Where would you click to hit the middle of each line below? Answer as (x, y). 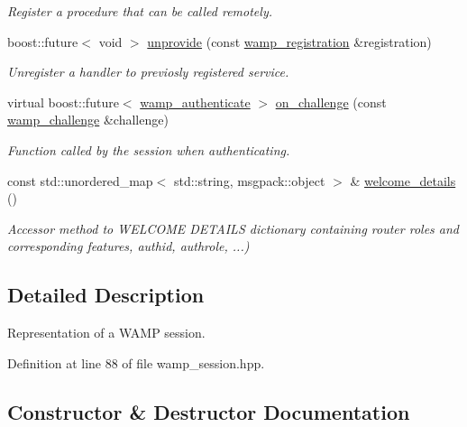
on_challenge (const (331, 102)
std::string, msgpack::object (249, 180)
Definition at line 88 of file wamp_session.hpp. (136, 362)
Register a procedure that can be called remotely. (140, 11)
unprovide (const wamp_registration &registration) (289, 41)
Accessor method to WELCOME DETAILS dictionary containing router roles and (233, 228)
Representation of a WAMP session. (106, 333)
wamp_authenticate (195, 102)
